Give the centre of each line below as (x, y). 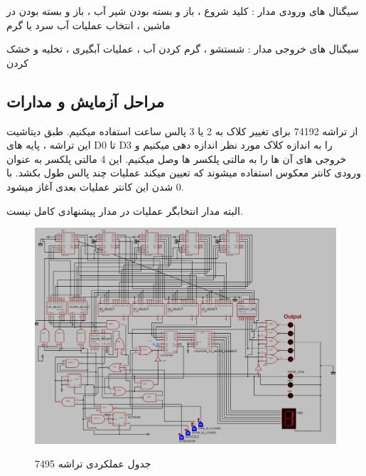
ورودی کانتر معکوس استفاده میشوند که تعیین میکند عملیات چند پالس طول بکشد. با (184, 173)
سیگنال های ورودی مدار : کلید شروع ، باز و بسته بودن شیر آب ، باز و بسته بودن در (183, 11)
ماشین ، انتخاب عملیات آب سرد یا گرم (88, 25)
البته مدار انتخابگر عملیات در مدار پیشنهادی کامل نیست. (125, 210)
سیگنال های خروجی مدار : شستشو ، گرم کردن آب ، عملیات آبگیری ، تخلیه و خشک (183, 49)
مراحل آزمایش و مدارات (85, 101)
